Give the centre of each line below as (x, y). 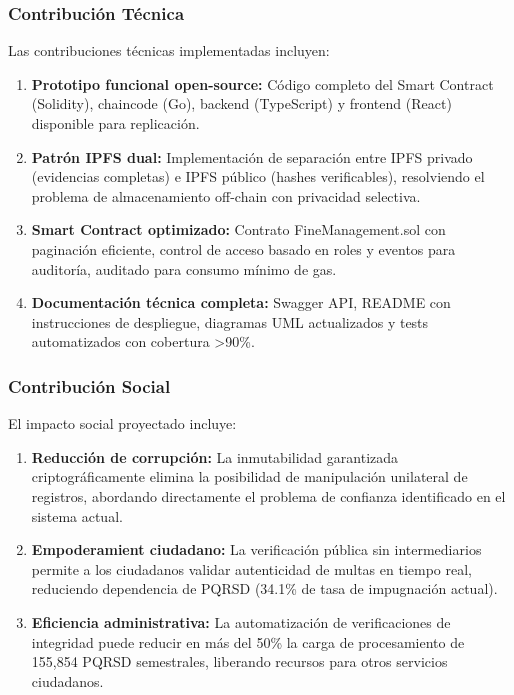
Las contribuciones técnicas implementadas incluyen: (169, 50)
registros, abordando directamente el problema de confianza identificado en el (268, 495)
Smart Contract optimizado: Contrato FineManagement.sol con (238, 229)
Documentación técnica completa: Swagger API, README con (241, 302)
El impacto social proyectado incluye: (122, 423)
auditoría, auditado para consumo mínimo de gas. (184, 268)
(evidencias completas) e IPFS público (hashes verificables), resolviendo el (258, 176)
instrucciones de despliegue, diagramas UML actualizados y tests (230, 321)
